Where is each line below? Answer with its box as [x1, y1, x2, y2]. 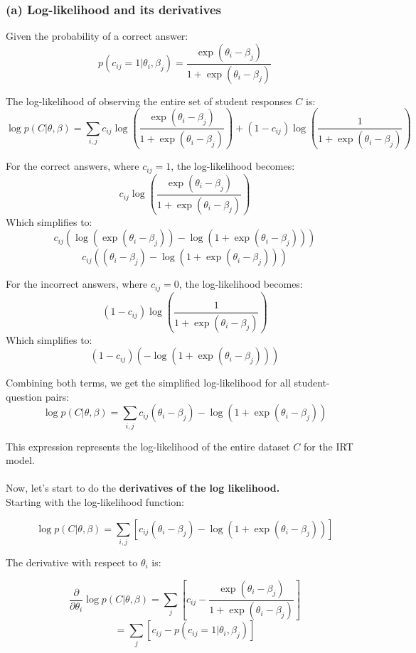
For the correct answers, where [6, 158, 139, 173]
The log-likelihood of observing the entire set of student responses [6, 93, 292, 108]
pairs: [45, 389, 70, 404]
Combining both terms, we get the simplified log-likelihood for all [6, 375, 291, 390]
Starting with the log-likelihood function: [6, 495, 184, 509]
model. [6, 453, 35, 468]
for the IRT [303, 438, 353, 453]
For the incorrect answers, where [6, 276, 148, 291]
